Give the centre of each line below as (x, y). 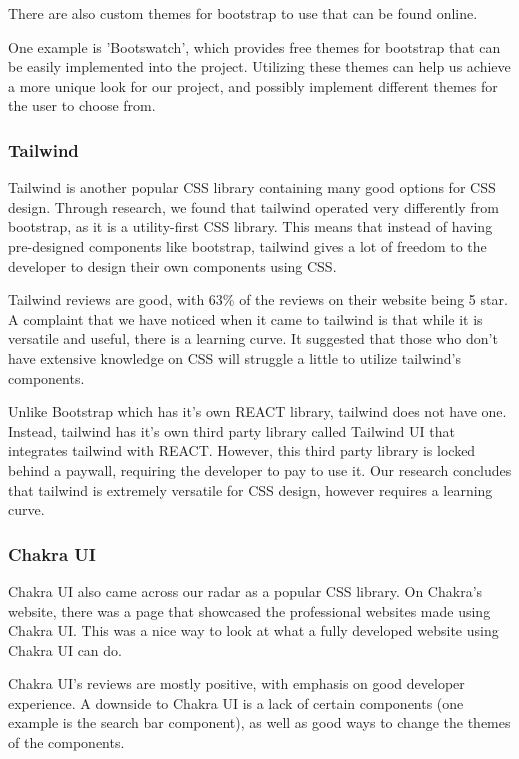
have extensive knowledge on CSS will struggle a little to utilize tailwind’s (234, 357)
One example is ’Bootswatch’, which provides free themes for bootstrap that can (254, 46)
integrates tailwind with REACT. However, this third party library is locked (242, 450)
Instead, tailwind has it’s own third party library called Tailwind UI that (231, 430)
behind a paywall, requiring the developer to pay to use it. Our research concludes (260, 469)
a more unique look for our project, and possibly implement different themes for (253, 85)
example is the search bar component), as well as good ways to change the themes (259, 722)
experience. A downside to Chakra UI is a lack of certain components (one (236, 702)
